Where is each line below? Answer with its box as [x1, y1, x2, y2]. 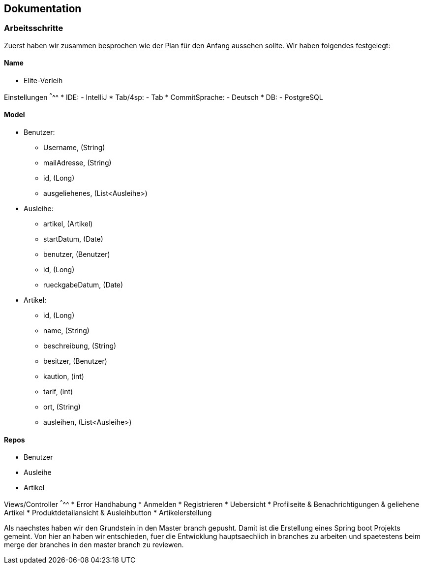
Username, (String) [43, 143, 105, 152]
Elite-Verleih [24, 76, 63, 85]
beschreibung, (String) [43, 341, 117, 350]
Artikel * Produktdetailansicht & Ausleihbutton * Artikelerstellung [4, 508, 212, 517]
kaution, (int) [43, 372, 84, 380]
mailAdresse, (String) [43, 158, 112, 167]
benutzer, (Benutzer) [43, 250, 110, 258]
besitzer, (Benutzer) [43, 356, 107, 365]
